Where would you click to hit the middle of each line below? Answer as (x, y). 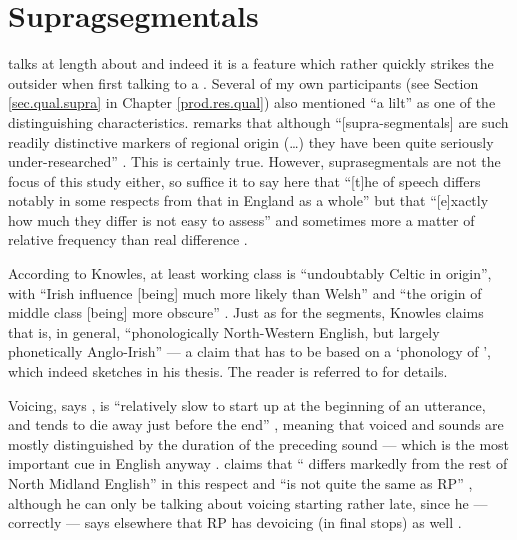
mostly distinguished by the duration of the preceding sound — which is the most (259, 443)
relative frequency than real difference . (128, 239)
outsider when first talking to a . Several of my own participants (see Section (243, 82)
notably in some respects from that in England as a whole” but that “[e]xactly (248, 200)
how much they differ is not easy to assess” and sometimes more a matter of (241, 219)
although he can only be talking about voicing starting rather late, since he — (248, 502)
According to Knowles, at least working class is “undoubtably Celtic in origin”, (250, 273)
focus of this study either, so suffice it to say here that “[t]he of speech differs (244, 180)
